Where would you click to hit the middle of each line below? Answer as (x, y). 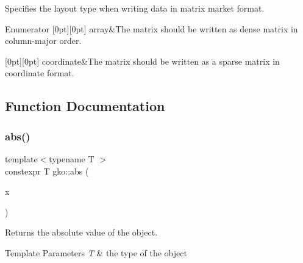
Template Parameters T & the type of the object (96, 252)
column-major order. (43, 41)
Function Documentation (85, 106)
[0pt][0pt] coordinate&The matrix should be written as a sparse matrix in (142, 61)
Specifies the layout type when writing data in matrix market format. (135, 8)
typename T (72, 158)
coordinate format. (40, 73)
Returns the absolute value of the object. (81, 232)
